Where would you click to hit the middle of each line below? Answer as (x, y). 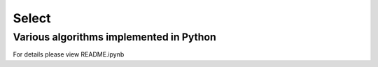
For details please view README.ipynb (69, 54)
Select (32, 18)
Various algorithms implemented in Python (114, 37)
